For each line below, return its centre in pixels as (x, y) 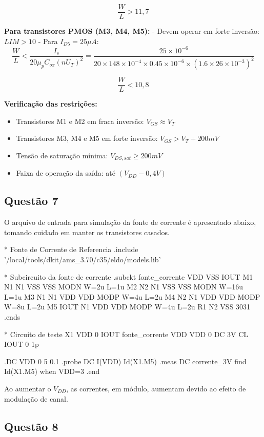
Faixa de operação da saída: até (66, 173)
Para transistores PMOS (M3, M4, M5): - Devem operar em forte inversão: (132, 31)
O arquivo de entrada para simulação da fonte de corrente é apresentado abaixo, (130, 222)
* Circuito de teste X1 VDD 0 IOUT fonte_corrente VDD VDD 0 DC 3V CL (126, 334)
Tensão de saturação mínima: (62, 155)
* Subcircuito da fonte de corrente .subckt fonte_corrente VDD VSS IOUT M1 (129, 276)
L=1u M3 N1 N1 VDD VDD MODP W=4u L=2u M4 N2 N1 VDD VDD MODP (132, 296)
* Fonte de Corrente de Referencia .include (71, 249)
